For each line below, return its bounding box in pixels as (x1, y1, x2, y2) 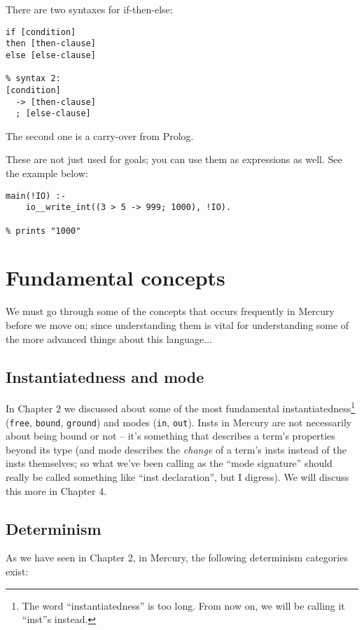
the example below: (6, 166, 88, 181)
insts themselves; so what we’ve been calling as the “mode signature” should (6, 456, 332, 470)
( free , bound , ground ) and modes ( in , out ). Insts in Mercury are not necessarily (6, 414, 352, 429)
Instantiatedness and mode (6, 365, 204, 387)
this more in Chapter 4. (6, 483, 107, 498)
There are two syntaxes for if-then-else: (6, 2, 173, 16)
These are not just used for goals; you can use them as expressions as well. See (6, 152, 342, 167)
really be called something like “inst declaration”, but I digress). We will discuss (6, 470, 349, 484)
